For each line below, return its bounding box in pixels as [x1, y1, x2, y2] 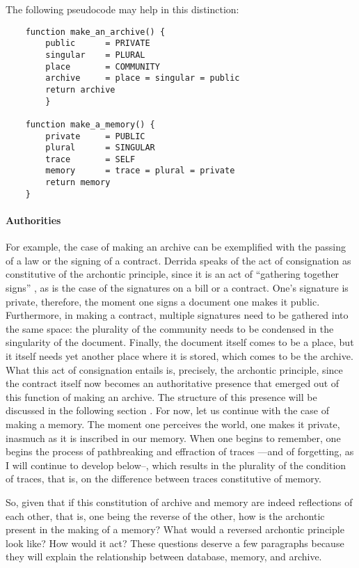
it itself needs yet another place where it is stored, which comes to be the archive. [6, 348, 353, 363]
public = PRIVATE [45, 38, 150, 49]
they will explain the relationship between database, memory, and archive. [6, 549, 322, 564]
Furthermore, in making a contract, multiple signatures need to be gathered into [6, 308, 349, 322]
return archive [45, 84, 115, 95]
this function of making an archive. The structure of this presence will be [6, 389, 317, 404]
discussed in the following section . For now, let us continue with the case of [6, 403, 329, 418]
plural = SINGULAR [45, 143, 155, 153]
